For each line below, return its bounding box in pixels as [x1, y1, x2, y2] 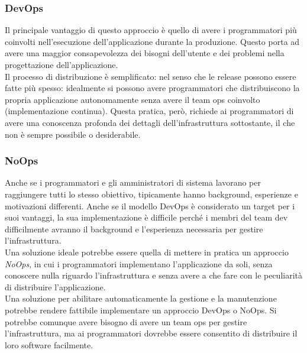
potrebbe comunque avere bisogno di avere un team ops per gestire [5, 315, 247, 328]
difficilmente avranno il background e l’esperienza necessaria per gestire [5, 222, 263, 235]
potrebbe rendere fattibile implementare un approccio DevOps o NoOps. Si [5, 303, 277, 316]
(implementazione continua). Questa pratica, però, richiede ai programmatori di [5, 105, 294, 117]
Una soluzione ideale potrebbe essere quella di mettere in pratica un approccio [5, 245, 289, 258]
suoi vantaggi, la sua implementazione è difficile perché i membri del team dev [5, 211, 288, 224]
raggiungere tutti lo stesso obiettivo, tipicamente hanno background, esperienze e [5, 187, 298, 200]
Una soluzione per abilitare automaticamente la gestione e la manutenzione [5, 292, 277, 305]
